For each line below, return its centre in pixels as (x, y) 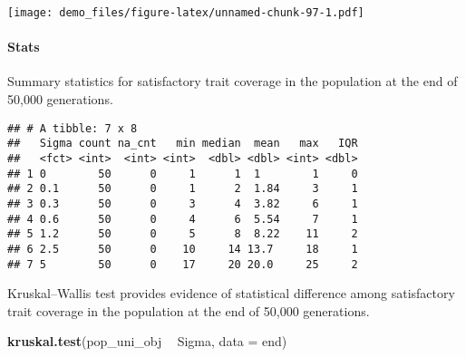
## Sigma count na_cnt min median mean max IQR (183, 144)
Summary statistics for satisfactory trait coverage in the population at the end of (233, 81)
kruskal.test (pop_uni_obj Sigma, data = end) (147, 341)
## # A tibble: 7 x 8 (73, 128)
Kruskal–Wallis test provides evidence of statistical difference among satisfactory (231, 293)
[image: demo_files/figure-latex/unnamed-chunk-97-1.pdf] (186, 13)
